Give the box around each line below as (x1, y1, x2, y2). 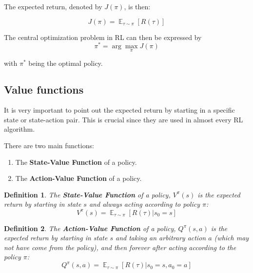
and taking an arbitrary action (116, 233, 206, 243)
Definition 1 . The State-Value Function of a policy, (4, 189, 171, 199)
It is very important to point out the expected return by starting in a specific (4, 105, 235, 115)
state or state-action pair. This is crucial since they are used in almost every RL (4, 114, 243, 124)
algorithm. (4, 124, 35, 134)
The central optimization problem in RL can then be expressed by (4, 32, 202, 42)
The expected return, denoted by (4, 1, 102, 11)
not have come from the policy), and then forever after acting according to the (4, 242, 236, 252)
